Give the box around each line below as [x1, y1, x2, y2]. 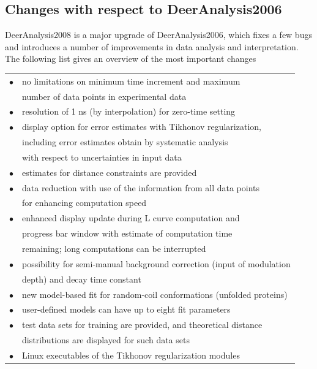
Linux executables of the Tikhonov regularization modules [22, 348, 240, 361]
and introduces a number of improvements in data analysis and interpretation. [5, 40, 299, 53]
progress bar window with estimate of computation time [22, 227, 233, 240]
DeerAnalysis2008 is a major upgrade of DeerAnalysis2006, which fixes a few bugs [5, 28, 312, 41]
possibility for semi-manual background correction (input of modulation [22, 257, 291, 270]
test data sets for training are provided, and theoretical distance [22, 318, 263, 331]
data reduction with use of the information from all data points [22, 181, 260, 194]
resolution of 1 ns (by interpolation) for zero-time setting [22, 105, 236, 118]
